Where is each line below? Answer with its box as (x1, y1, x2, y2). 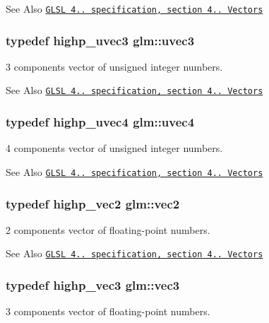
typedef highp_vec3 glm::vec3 (6, 276, 180, 293)
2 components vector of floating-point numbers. (6, 222, 210, 237)
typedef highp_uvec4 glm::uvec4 (6, 113, 195, 131)
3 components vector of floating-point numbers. (6, 304, 210, 319)
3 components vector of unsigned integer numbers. (6, 59, 223, 74)
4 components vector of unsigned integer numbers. (6, 141, 223, 155)
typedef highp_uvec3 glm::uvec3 (6, 31, 195, 49)
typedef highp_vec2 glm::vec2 (6, 194, 180, 212)
